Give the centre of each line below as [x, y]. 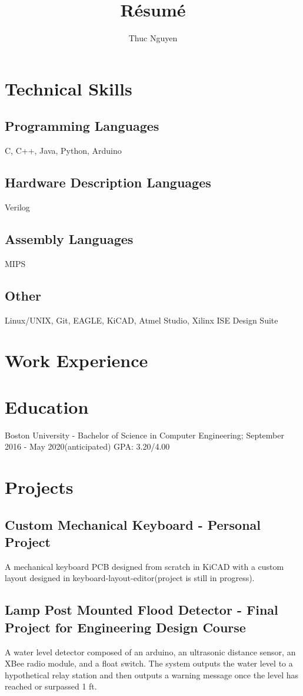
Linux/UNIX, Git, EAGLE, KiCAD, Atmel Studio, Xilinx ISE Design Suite [141, 320]
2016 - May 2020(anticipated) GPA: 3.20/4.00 [87, 446]
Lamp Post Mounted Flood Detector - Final [141, 610]
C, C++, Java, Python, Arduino [63, 151]
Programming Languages [82, 126]
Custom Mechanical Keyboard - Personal [133, 524]
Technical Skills [69, 88]
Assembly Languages [69, 238]
